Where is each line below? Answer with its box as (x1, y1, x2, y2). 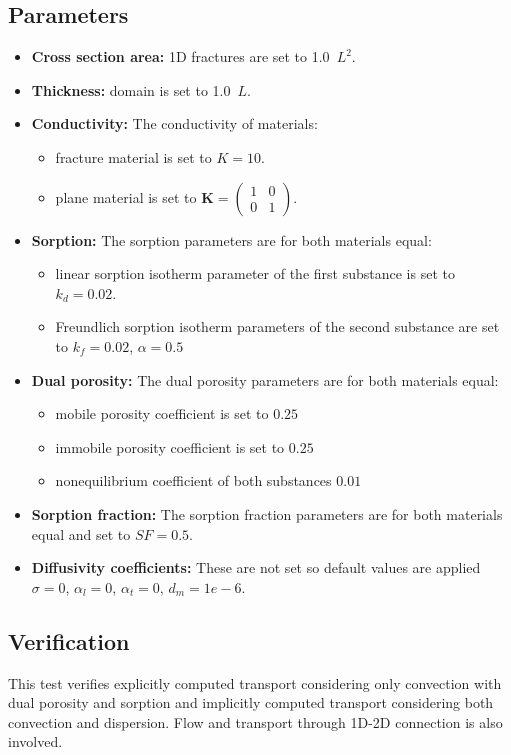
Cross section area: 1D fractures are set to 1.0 (31, 46, 330, 67)
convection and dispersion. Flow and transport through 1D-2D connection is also (8, 711, 503, 732)
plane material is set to (55, 186, 197, 207)
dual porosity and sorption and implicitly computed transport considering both (8, 692, 494, 713)
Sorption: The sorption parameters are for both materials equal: (31, 229, 432, 250)
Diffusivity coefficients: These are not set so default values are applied (31, 557, 481, 578)
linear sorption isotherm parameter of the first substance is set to (55, 263, 455, 284)
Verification (8, 625, 130, 656)
